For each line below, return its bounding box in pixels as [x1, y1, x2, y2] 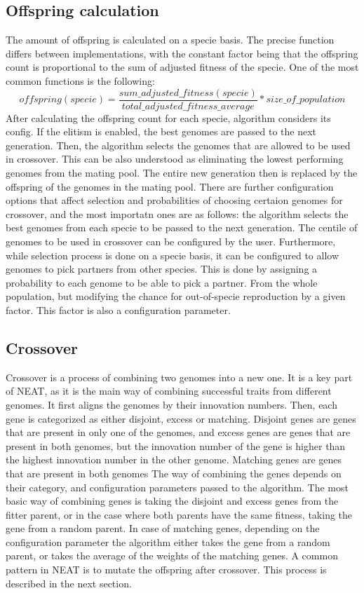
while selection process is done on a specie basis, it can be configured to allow [6, 247, 339, 262]
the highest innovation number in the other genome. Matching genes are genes [6, 452, 342, 467]
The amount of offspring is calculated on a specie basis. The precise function [6, 32, 335, 47]
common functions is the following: [6, 73, 155, 88]
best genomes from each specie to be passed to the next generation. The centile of [6, 220, 358, 235]
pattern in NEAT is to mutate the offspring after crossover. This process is [6, 562, 327, 577]
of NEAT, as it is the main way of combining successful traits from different [6, 383, 332, 398]
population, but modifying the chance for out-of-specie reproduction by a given [6, 289, 346, 304]
